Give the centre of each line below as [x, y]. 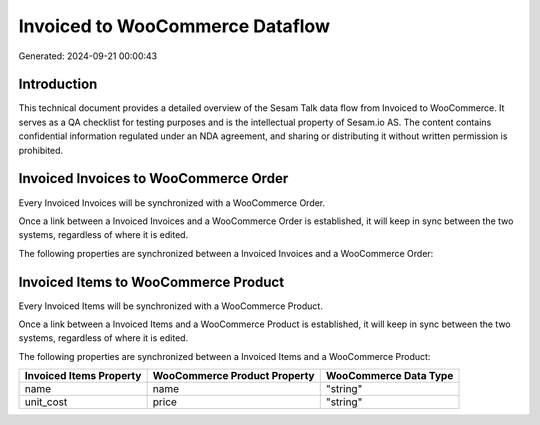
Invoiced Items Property [83, 376]
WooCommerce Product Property [233, 376]
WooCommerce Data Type [389, 376]
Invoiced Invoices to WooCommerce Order [153, 178]
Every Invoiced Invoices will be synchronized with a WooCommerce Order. [172, 202]
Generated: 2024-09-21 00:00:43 [88, 56]
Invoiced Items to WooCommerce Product [151, 281]
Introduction [58, 84]
